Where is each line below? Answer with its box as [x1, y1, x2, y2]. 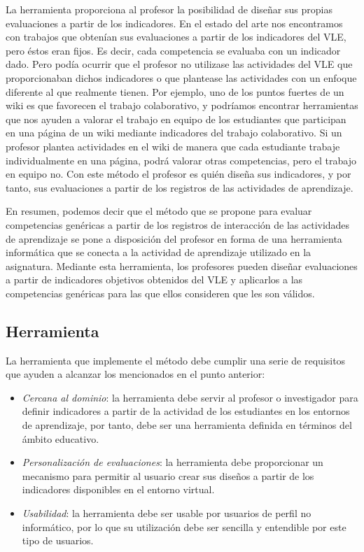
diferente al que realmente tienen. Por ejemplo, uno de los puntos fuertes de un [6, 84, 344, 99]
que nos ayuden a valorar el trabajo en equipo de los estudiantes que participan [6, 111, 346, 126]
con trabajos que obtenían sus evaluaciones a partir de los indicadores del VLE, [6, 29, 346, 44]
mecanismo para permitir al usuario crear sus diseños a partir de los [22, 468, 314, 483]
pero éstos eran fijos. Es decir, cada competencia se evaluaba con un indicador [6, 43, 341, 57]
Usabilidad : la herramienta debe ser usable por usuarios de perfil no [22, 506, 311, 521]
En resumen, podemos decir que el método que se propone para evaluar [6, 204, 312, 218]
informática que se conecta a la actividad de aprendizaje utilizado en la [6, 245, 311, 260]
